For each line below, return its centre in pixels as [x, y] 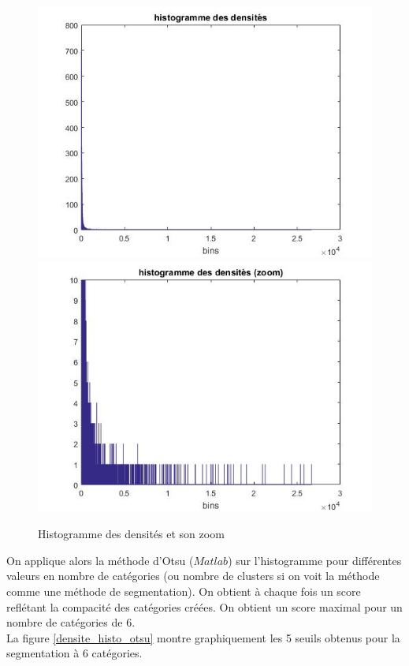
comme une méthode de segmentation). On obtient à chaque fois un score [184, 591]
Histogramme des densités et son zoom [131, 534]
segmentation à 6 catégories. [74, 653]
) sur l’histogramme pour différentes [315, 560]
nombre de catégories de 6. [71, 622]
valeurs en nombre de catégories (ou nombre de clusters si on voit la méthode [193, 576]
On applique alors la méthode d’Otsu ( [100, 560]
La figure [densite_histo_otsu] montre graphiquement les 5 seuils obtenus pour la [203, 637]
